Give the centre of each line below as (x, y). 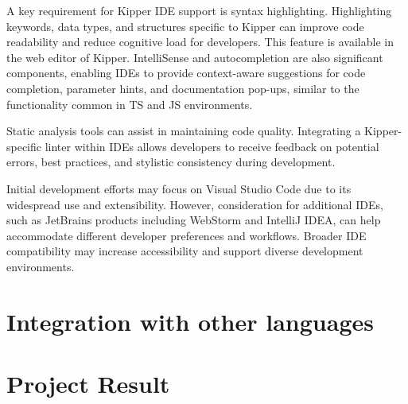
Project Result (88, 384)
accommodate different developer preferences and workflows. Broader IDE (187, 235)
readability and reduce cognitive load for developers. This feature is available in (200, 42)
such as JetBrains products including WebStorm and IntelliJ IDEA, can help (194, 220)
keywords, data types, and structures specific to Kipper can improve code (185, 26)
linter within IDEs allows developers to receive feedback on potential (212, 146)
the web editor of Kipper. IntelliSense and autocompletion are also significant (195, 57)
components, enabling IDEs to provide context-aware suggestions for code (186, 73)
